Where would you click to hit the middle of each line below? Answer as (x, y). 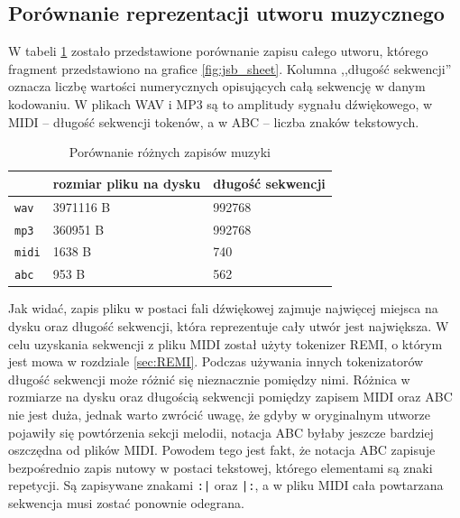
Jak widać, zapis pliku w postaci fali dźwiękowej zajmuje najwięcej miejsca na (223, 308)
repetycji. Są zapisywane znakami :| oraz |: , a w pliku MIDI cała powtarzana (226, 485)
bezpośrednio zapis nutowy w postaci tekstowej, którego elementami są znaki (221, 467)
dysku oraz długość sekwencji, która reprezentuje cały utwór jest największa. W (229, 326)
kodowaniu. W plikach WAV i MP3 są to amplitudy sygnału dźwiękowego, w (221, 103)
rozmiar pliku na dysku (127, 183)
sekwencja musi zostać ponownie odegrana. (126, 503)
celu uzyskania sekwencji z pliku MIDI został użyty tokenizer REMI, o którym (225, 343)
